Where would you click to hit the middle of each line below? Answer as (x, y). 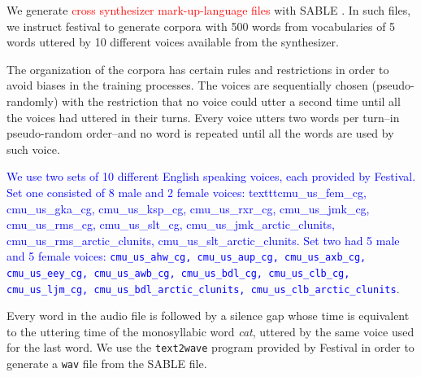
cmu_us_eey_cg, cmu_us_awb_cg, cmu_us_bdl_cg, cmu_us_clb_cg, (178, 273)
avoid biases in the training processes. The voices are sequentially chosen (187, 85)
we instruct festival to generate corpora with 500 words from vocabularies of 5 (201, 26)
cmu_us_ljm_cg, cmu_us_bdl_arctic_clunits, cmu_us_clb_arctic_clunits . (203, 288)
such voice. (33, 149)
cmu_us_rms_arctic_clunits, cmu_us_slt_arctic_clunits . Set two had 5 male (203, 240)
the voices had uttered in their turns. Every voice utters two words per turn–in (203, 117)
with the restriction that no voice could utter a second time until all (231, 101)
